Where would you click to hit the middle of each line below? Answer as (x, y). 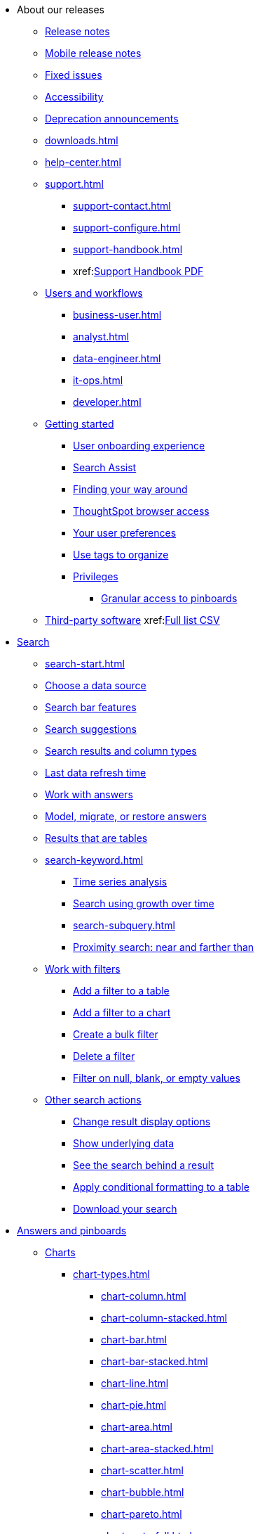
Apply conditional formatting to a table (161, 1187)
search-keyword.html (94, 860)
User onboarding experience (139, 446)
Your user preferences (125, 533)
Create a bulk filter (116, 1034)
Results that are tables (96, 838)
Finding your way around (130, 489)
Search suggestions (91, 729)
